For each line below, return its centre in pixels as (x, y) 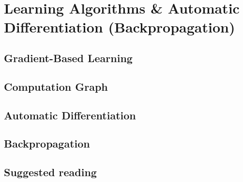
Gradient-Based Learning (68, 58)
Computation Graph (56, 86)
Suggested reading (50, 172)
